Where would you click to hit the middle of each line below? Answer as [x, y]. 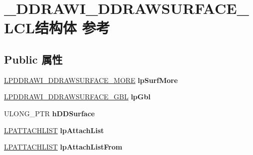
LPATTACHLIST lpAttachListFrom [63, 147]
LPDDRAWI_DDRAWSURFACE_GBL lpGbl [77, 97]
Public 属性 [33, 59]
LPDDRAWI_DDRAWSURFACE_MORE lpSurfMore [91, 80]
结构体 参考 [72, 28]
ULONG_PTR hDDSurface [50, 113]
